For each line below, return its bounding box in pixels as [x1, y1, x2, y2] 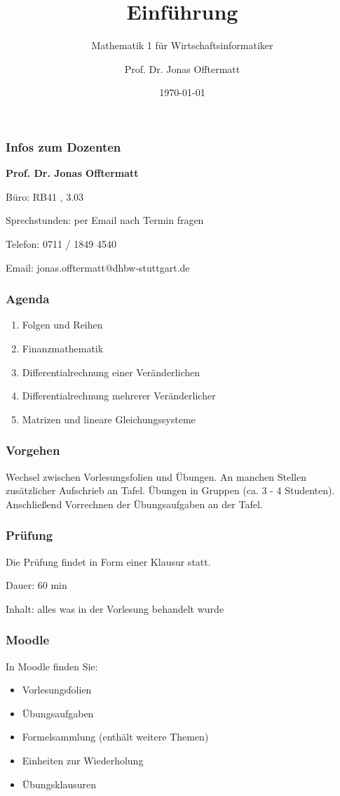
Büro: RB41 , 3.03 [6, 189, 84, 204]
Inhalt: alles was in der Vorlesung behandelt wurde [6, 601, 224, 616]
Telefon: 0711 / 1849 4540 [6, 236, 116, 251]
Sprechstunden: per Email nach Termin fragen [6, 213, 204, 227]
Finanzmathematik [22, 340, 104, 355]
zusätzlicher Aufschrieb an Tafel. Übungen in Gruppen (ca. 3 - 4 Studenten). [6, 483, 335, 498]
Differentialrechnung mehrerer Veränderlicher [22, 388, 216, 403]
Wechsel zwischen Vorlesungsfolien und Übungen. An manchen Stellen [6, 469, 306, 484]
